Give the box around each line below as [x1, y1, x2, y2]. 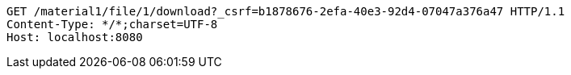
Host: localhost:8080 [6, 31, 143, 44]
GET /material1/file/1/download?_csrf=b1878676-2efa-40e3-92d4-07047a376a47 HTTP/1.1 [6, 5, 565, 18]
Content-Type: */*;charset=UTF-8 [6, 18, 218, 31]
